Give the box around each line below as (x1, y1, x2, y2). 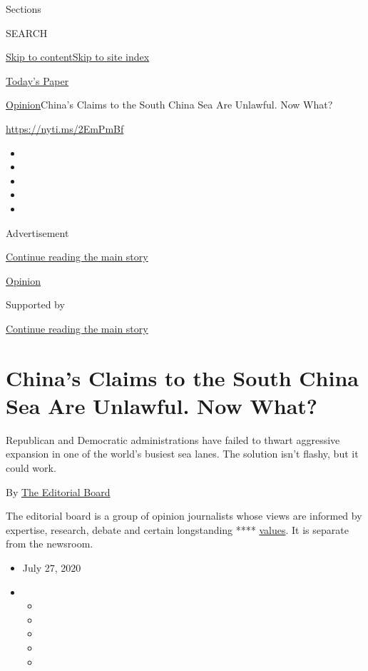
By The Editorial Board (6, 484, 111, 499)
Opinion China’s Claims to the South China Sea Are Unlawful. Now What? (6, 97, 333, 112)
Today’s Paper (6, 73, 69, 88)
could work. (6, 460, 56, 475)
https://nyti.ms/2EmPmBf (6, 121, 124, 136)
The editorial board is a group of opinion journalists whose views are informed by (6, 508, 362, 523)
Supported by (6, 297, 65, 312)
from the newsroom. (6, 536, 93, 551)
